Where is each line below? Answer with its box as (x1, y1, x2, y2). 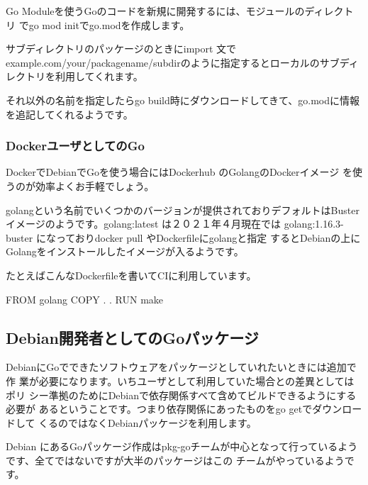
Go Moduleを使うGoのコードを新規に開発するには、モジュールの (6, 4, 305, 18)
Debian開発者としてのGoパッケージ (6, 326, 259, 348)
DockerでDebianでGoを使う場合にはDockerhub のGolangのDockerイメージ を (6, 165, 352, 179)
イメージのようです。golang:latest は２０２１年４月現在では (6, 216, 281, 231)
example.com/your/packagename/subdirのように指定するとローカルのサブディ (6, 55, 359, 69)
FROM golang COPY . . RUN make (6, 291, 164, 306)
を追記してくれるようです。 (6, 106, 133, 121)
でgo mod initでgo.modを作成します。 (18, 17, 190, 32)
